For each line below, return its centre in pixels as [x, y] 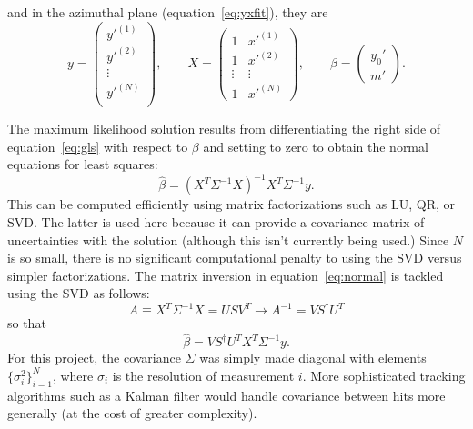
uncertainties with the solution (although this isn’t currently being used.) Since [228, 239]
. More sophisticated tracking [384, 375]
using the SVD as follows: [79, 293]
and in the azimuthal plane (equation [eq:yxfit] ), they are [168, 12]
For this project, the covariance [94, 358]
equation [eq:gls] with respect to [98, 146]
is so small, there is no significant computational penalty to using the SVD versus [235, 258]
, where [73, 375]
